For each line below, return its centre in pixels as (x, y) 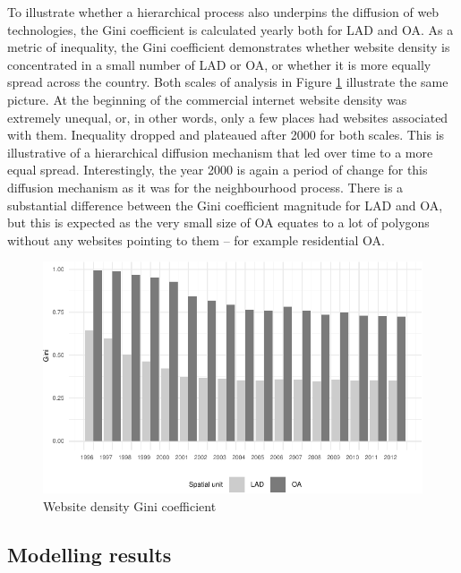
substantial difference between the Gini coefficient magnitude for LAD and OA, (225, 205)
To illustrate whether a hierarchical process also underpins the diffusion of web (223, 12)
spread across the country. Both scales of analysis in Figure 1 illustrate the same (228, 82)
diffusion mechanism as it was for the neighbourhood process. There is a (205, 187)
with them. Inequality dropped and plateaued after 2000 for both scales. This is (226, 135)
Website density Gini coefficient (130, 506)
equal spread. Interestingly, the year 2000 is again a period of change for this (218, 170)
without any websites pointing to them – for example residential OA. (196, 239)
